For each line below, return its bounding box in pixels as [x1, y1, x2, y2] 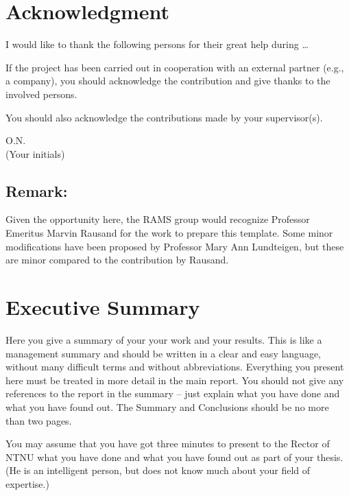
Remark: [5, 180, 68, 201]
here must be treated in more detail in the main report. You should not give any [5, 373, 344, 387]
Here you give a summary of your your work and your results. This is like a [5, 332, 322, 346]
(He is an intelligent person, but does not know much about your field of [5, 463, 311, 477]
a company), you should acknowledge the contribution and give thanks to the [5, 73, 330, 88]
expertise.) [5, 476, 49, 491]
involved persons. [5, 86, 77, 101]
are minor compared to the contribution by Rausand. [5, 252, 229, 267]
